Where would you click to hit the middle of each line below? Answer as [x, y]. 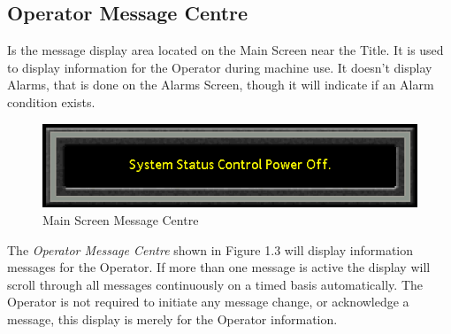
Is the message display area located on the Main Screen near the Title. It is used [225, 50]
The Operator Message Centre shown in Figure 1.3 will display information [210, 249]
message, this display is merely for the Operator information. [172, 318]
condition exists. [51, 101]
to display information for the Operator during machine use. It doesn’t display [220, 67]
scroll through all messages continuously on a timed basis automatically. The [215, 284]
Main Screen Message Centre [121, 219]
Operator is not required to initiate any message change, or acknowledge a [208, 302]
